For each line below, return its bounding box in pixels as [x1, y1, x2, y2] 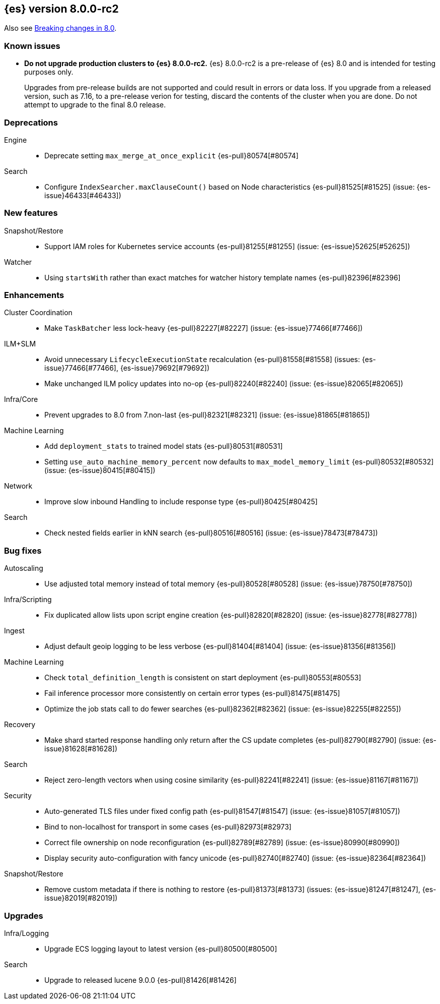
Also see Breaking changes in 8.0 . [4, 24, 117, 33]
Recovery [4, 720, 36, 729]
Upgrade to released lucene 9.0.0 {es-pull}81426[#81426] [44, 975, 237, 984]
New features [4, 208, 58, 218]
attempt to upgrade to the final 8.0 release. [24, 100, 166, 109]
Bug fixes [4, 545, 42, 556]
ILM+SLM [4, 339, 36, 348]
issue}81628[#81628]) [44, 744, 118, 753]
